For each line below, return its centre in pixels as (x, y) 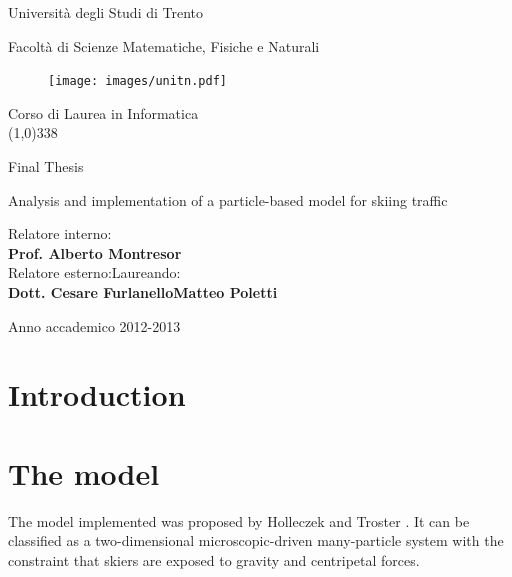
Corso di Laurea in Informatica (103, 112)
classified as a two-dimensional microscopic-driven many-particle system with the (256, 540)
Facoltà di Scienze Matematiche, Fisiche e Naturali (164, 45)
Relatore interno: (60, 233)
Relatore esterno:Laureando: (94, 272)
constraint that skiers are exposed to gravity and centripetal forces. (214, 559)
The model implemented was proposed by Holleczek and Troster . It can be (239, 520)
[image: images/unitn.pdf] (137, 81)
